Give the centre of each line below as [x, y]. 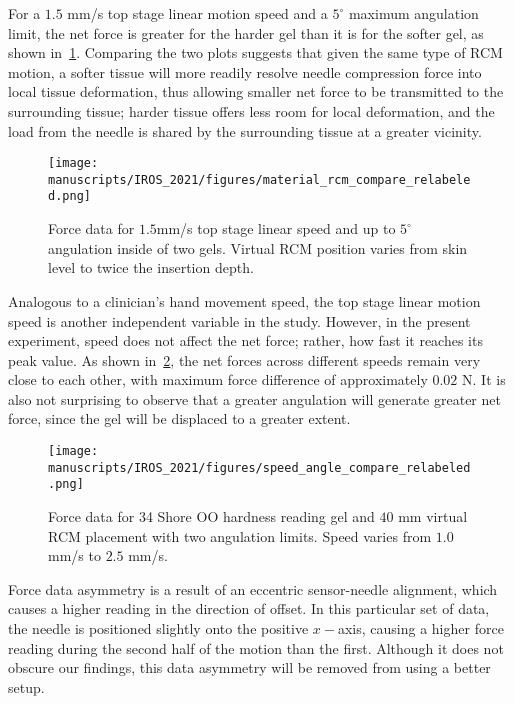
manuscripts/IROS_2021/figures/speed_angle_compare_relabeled [259, 467]
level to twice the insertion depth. [151, 267]
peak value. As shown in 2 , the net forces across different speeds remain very [244, 359]
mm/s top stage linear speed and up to [276, 228]
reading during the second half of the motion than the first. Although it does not [256, 647]
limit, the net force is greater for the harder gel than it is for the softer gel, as [246, 32]
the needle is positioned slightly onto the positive [158, 628]
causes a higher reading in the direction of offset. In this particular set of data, [249, 608]
